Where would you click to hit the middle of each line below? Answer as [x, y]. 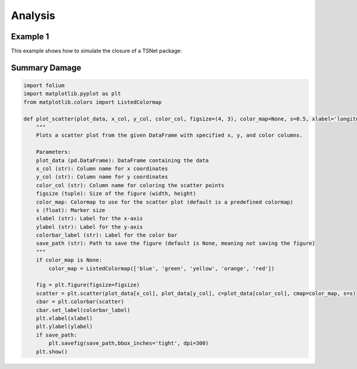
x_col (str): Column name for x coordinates [102, 168]
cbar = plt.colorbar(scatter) [80, 302]
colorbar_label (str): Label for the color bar [107, 235]
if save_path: [57, 335]
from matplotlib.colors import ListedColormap [93, 102]
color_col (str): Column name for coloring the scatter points [130, 185]
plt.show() [52, 351]
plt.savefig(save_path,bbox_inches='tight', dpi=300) [129, 343]
